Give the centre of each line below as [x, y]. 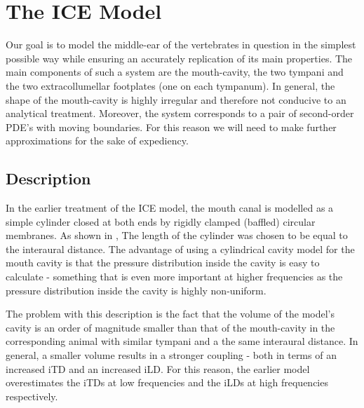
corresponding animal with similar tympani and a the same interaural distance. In [182, 341]
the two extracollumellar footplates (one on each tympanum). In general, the [170, 85]
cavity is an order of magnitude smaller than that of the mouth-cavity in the [170, 327]
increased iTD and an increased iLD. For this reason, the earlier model [158, 368]
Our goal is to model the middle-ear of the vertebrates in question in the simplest [181, 45]
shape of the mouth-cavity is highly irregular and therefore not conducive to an [176, 99]
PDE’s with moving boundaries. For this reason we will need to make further [171, 127]
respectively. [32, 396]
